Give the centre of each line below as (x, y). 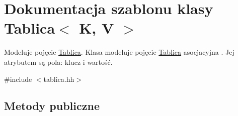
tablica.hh (59, 79)
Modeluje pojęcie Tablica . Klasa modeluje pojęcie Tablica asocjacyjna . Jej (119, 52)
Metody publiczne (52, 106)
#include (18, 79)
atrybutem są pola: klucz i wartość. (58, 62)
